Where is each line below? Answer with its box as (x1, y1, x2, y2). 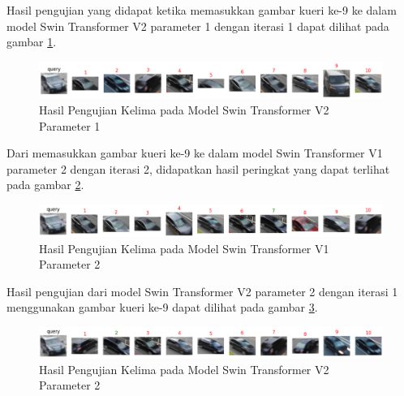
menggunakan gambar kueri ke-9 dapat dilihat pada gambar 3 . (6, 299, 318, 316)
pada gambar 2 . (6, 176, 84, 193)
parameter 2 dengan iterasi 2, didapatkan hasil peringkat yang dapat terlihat (6, 160, 390, 177)
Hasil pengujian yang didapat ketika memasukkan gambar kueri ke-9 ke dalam (6, 2, 397, 18)
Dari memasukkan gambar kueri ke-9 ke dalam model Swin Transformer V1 (6, 144, 383, 161)
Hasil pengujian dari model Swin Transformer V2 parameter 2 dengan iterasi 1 (6, 282, 398, 299)
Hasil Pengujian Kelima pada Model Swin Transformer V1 (39, 239, 329, 256)
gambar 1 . (6, 33, 57, 50)
